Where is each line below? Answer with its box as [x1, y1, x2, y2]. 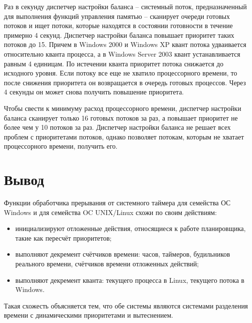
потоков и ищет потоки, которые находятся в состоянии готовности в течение [4, 20, 233, 31]
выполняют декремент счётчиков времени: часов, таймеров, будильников [15, 249, 230, 259]
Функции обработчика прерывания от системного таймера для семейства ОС [4, 198, 231, 208]
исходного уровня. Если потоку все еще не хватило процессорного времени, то [4, 68, 237, 78]
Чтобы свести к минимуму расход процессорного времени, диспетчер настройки [4, 103, 241, 113]
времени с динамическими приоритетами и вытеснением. [4, 310, 173, 320]
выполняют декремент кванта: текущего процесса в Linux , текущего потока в [15, 275, 245, 285]
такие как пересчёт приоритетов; [15, 232, 112, 243]
